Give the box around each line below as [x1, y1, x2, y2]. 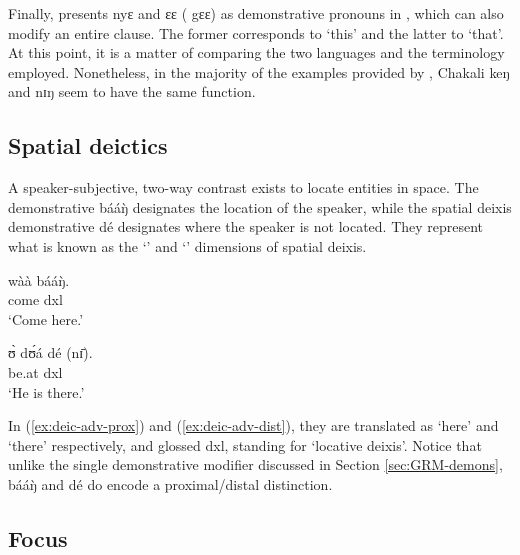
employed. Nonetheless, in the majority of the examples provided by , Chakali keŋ [8, 61, 510, 82]
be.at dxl [8, 361, 63, 382]
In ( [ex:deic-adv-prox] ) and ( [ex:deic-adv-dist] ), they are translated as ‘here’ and [8, 415, 499, 436]
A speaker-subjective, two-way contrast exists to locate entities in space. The [8, 177, 479, 198]
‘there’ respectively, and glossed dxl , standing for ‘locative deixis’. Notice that [8, 434, 482, 455]
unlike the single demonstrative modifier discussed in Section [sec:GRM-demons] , [8, 454, 503, 475]
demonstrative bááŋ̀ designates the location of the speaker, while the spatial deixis [8, 196, 512, 217]
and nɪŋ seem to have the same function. [8, 81, 256, 102]
